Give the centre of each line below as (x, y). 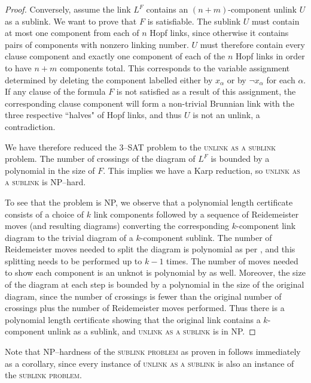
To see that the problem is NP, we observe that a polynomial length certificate (149, 202)
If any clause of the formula (55, 91)
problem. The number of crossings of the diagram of (100, 159)
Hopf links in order (270, 56)
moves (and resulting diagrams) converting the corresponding (117, 226)
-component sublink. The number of (206, 237)
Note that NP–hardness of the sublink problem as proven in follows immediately (153, 352)
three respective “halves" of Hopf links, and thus (93, 115)
